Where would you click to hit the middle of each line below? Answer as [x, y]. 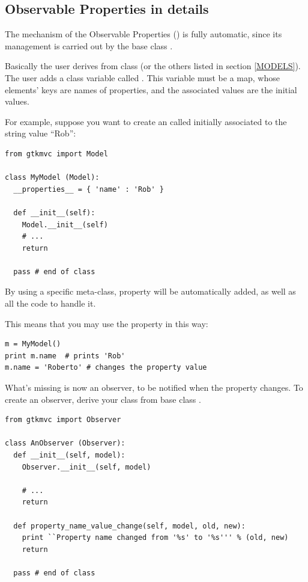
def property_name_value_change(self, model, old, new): [129, 526]
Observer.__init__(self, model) [86, 467]
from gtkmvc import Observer [63, 420]
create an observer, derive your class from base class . [103, 399]
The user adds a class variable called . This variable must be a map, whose [142, 77]
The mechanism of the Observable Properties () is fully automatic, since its [143, 34]
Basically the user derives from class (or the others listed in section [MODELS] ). [153, 66]
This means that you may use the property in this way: [107, 323]
